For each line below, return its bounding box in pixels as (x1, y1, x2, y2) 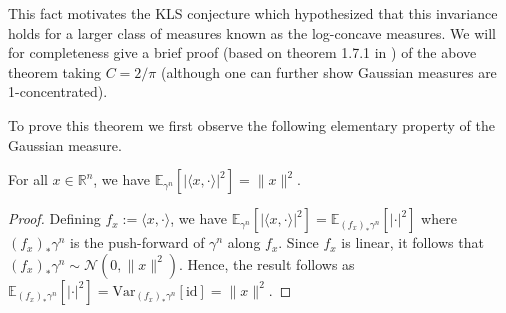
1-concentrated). (8, 81, 108, 102)
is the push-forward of (70, 232, 205, 253)
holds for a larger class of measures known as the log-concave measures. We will (8, 22, 497, 43)
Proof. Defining (8, 208, 101, 229)
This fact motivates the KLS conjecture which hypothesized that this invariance (8, 3, 498, 23)
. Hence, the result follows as (178, 253, 355, 274)
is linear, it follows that (341, 232, 484, 253)
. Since (278, 232, 319, 253)
